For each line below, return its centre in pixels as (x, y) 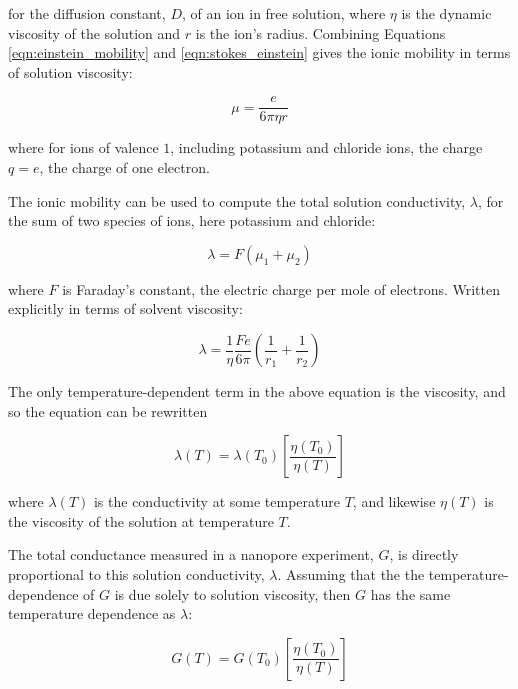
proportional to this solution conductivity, (136, 573)
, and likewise (394, 501)
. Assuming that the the (351, 573)
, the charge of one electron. (124, 167)
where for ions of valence (83, 147)
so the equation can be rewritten (108, 410)
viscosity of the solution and (94, 32)
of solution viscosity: (70, 71)
